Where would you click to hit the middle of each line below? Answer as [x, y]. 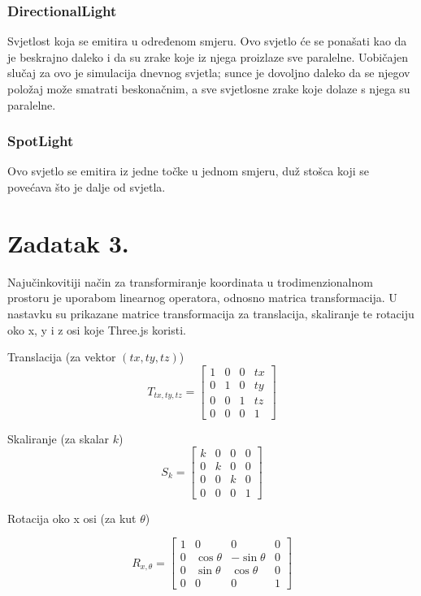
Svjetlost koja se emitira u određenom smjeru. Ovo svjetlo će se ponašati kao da [207, 41]
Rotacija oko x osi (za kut [72, 518]
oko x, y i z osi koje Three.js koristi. [97, 329]
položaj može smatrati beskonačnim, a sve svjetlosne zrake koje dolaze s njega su [209, 89]
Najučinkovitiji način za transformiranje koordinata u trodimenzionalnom [190, 281]
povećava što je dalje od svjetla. [87, 187]
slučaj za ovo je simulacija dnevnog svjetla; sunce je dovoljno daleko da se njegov [209, 73]
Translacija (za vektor [62, 357]
